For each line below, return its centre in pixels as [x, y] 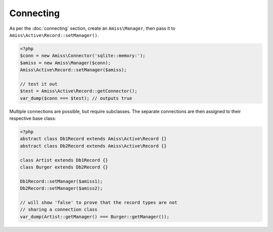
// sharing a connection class [59, 210]
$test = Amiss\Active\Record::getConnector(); [79, 91]
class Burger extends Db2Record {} [64, 167]
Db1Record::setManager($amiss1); [61, 181]
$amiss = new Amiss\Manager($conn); [65, 63]
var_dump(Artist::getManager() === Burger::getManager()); [95, 217]
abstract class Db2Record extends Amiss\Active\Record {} [93, 146]
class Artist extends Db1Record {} [64, 160]
